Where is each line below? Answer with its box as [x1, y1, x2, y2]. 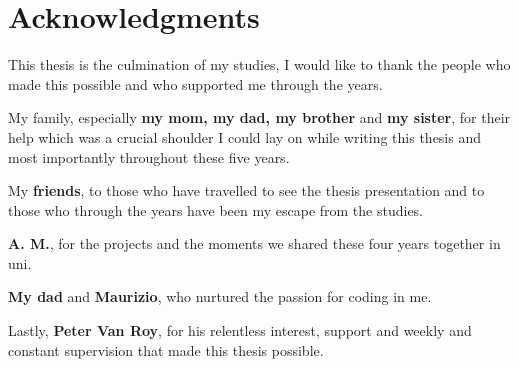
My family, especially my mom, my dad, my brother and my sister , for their [8, 107, 511, 128]
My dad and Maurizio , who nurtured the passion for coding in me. [8, 286, 432, 307]
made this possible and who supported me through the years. [8, 73, 383, 94]
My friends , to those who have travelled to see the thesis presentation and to [8, 180, 485, 201]
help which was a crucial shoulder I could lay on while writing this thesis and [8, 126, 482, 147]
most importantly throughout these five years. [8, 146, 290, 167]
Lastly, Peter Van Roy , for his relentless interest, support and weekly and [8, 320, 472, 341]
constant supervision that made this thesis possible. [8, 339, 324, 360]
